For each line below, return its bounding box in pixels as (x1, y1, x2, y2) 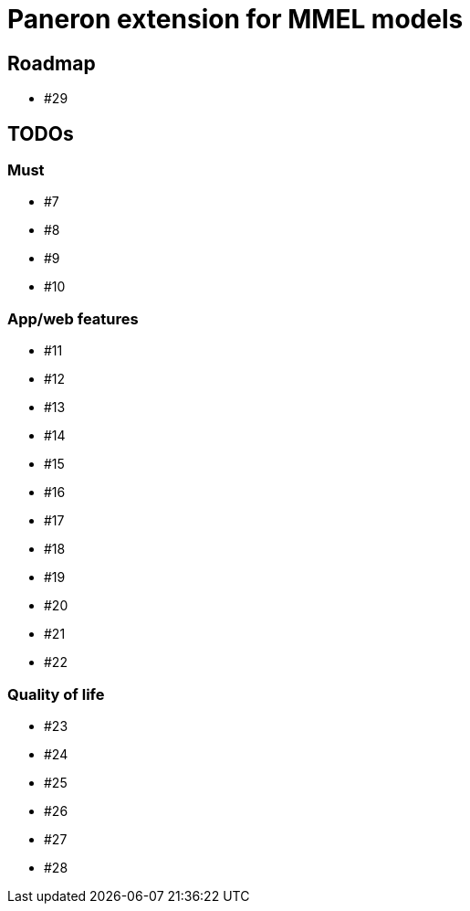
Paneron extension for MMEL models (7, 4, 464, 35)
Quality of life (7, 684, 105, 704)
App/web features (7, 309, 139, 328)
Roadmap (7, 51, 96, 75)
